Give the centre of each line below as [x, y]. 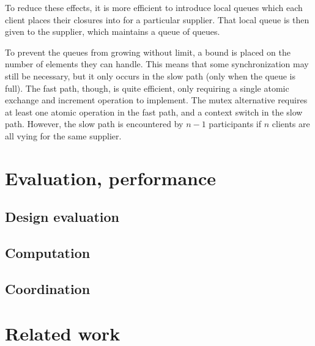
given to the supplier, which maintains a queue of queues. [113, 31]
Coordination [48, 288]
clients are [291, 124]
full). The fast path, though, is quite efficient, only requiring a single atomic [147, 88]
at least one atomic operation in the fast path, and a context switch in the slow [154, 112]
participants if [235, 124]
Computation [48, 253]
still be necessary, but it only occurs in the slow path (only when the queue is [150, 75]
